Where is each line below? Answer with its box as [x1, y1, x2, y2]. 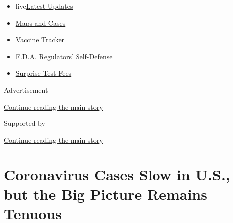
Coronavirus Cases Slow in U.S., [4, 164, 230, 184]
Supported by [4, 118, 45, 128]
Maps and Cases [15, 17, 66, 28]
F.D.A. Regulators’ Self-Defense [15, 51, 113, 61]
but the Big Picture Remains [4, 183, 207, 204]
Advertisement [4, 84, 48, 95]
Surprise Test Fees [15, 68, 72, 78]
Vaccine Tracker [15, 34, 65, 45]
